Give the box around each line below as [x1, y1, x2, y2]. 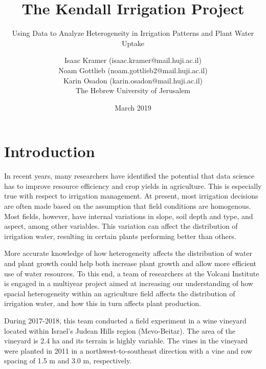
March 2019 [115, 102, 151, 113]
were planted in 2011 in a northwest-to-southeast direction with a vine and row [4, 345, 252, 356]
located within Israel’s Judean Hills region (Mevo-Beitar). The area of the [4, 325, 235, 336]
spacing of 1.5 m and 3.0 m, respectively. [4, 355, 132, 366]
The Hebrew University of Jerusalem [75, 85, 191, 96]
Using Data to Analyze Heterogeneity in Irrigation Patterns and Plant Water [12, 28, 254, 38]
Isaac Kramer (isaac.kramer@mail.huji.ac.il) [64, 55, 202, 66]
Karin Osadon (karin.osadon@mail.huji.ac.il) [63, 75, 203, 85]
